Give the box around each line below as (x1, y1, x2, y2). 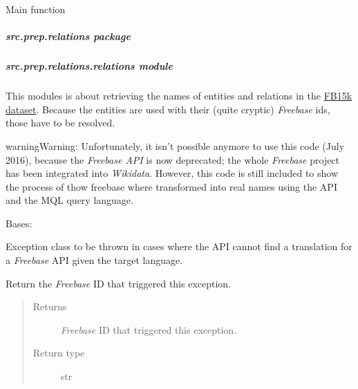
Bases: (6, 216, 32, 230)
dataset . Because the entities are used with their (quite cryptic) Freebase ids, (6, 102, 330, 116)
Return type (32, 345, 85, 360)
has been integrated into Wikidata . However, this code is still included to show (6, 166, 339, 180)
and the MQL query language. (6, 193, 133, 207)
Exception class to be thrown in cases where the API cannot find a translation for (6, 239, 352, 254)
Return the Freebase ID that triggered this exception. (6, 276, 232, 290)
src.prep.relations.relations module (6, 59, 173, 73)
